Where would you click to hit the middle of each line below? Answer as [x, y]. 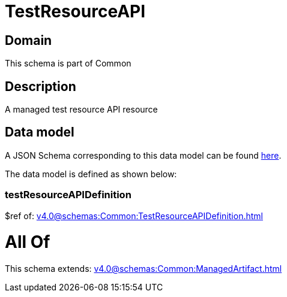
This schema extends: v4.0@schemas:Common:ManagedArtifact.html [143, 269]
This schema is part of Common [68, 63]
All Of [28, 242]
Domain [29, 40]
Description [41, 86]
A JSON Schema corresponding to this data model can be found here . [143, 155]
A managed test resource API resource [81, 110]
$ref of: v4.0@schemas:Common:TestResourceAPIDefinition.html [134, 216]
